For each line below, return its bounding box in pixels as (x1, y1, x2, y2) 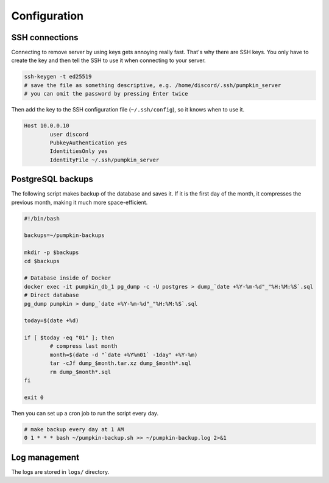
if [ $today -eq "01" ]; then (24, 334, 115, 341)
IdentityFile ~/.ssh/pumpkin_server (49, 156, 160, 163)
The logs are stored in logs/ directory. (11, 468, 110, 475)
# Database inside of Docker (24, 275, 111, 281)
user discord (49, 131, 89, 138)
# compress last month (49, 343, 118, 350)
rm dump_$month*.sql (49, 368, 111, 375)
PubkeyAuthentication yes (49, 139, 127, 146)
